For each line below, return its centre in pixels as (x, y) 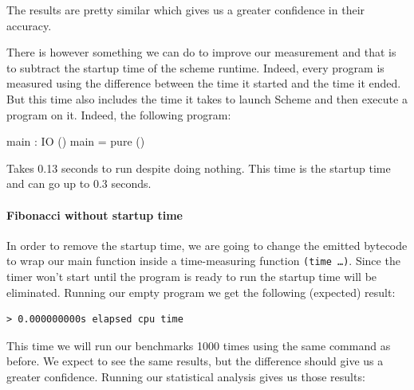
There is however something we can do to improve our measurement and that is (201, 52)
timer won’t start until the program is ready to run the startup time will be (192, 276)
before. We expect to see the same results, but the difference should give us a (195, 361)
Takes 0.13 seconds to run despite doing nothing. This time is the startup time (199, 168)
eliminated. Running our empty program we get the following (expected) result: (201, 292)
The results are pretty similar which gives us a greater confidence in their (186, 10)
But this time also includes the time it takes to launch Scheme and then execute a (207, 98)
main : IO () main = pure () (76, 141)
